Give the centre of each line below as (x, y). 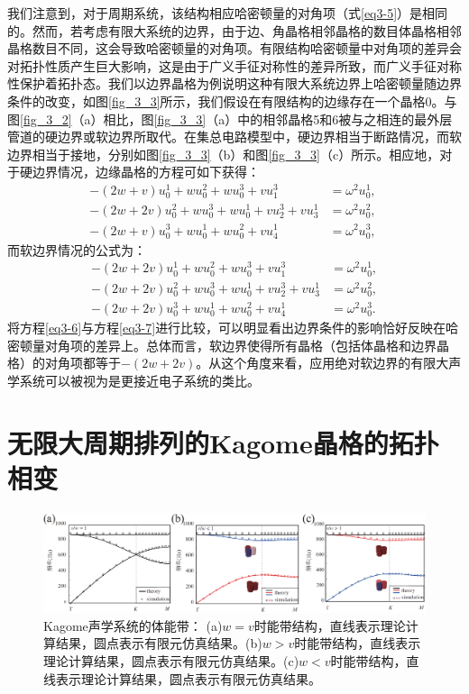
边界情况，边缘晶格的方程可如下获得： (146, 172)
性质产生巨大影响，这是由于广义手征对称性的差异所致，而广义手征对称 (253, 65)
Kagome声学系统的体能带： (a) (133, 625)
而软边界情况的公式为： (77, 249)
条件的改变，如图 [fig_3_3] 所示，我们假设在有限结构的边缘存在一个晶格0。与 (232, 100)
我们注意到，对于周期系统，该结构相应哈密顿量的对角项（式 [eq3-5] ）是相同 (228, 13)
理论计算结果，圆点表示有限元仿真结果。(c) (171, 660)
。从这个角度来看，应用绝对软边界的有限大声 (329, 363)
